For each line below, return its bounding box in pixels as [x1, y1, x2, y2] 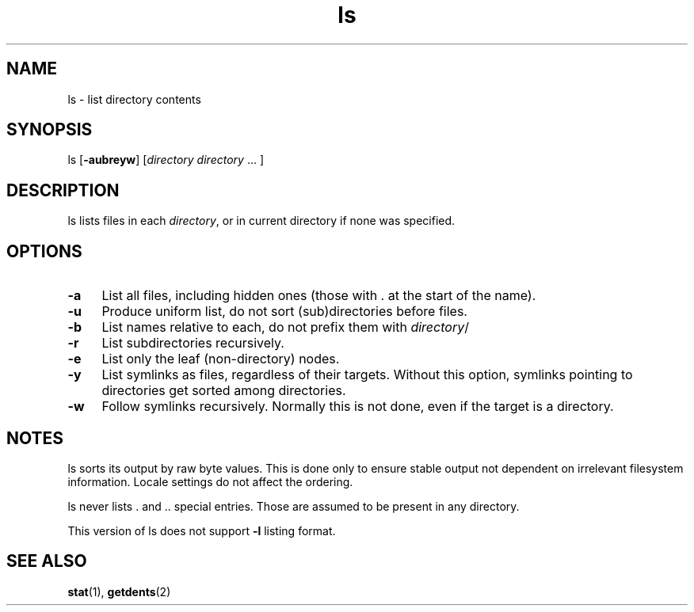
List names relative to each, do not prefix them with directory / [101, 319, 469, 336]
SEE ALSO [6, 551, 87, 572]
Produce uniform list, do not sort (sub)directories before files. [101, 303, 467, 320]
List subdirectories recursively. [101, 335, 284, 352]
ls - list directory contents [67, 92, 201, 106]
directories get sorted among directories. [101, 382, 346, 399]
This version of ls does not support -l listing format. [67, 523, 336, 538]
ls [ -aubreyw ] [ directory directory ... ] [67, 153, 265, 167]
